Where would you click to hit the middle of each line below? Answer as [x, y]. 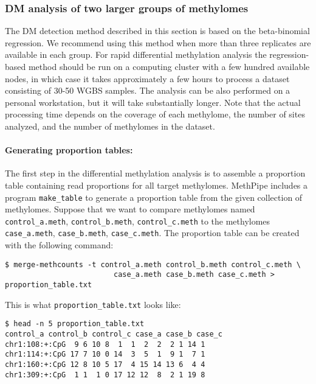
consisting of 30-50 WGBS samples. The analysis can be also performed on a [148, 90]
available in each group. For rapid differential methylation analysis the [136, 54]
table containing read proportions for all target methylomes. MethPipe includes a [156, 185]
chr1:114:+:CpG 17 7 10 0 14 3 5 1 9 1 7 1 [105, 354]
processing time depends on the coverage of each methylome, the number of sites [155, 114]
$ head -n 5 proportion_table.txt [75, 324]
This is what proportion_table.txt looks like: [93, 304]
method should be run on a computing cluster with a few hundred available [169, 66]
